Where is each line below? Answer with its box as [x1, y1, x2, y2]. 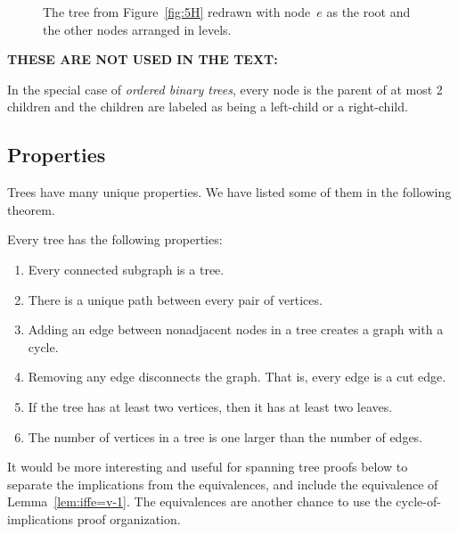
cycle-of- [396, 492, 441, 511]
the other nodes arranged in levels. [43, 20, 232, 38]
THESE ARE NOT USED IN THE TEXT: [7, 50, 278, 69]
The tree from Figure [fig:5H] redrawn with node [43, 3, 311, 21]
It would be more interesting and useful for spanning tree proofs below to [7, 457, 408, 476]
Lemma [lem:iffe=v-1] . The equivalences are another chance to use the [7, 492, 392, 511]
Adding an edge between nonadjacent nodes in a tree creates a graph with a [28, 320, 444, 339]
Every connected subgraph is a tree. [28, 259, 225, 278]
